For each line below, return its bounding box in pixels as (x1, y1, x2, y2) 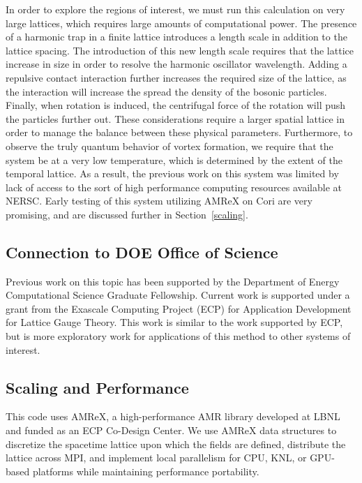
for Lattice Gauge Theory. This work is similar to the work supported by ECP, (6, 315, 343, 329)
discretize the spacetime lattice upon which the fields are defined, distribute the (6, 436, 346, 451)
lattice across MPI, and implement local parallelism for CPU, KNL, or (6, 450, 307, 465)
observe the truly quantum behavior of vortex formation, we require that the (6, 138, 333, 153)
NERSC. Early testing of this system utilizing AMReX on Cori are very (6, 193, 312, 208)
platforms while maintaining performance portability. (32, 463, 259, 478)
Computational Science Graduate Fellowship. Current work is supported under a (6, 288, 350, 302)
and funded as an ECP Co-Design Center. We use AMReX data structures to (6, 423, 337, 438)
